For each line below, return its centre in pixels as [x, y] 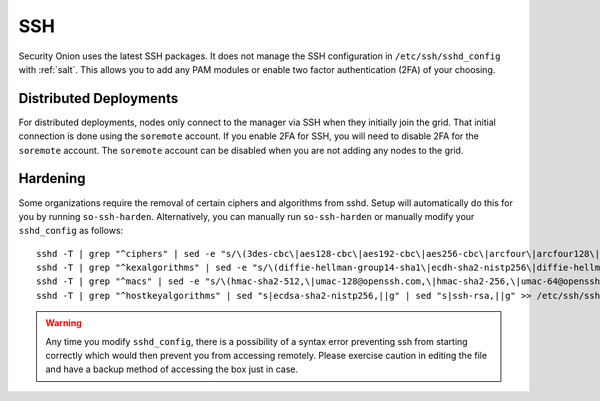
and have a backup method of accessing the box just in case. [172, 369]
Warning [63, 323]
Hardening [52, 178]
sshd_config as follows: [71, 231]
